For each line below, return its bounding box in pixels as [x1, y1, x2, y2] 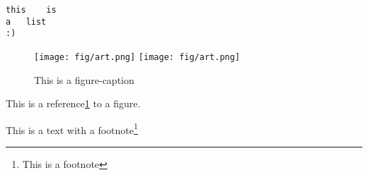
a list [6, 16, 47, 27]
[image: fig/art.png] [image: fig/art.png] [34, 52, 241, 62]
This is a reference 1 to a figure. [6, 96, 141, 111]
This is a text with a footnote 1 [6, 120, 138, 137]
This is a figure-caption [34, 72, 134, 87]
